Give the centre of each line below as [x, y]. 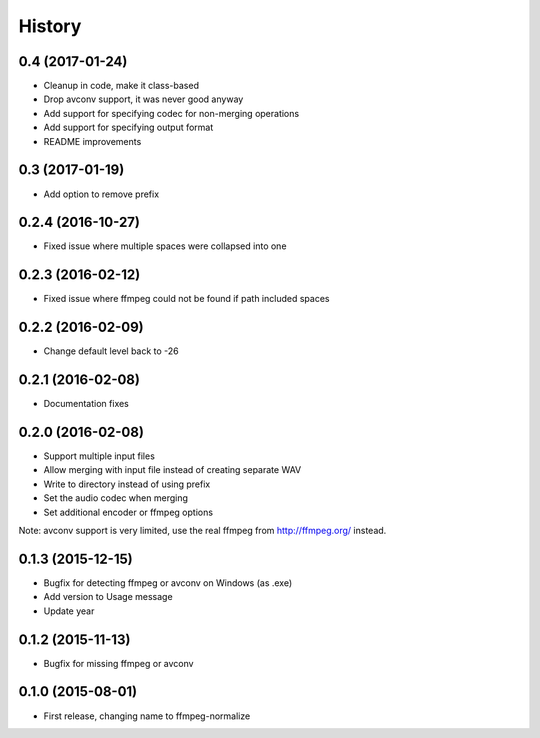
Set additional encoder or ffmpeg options [128, 512]
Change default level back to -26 [111, 351]
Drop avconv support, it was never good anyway [143, 99]
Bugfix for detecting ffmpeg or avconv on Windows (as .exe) [168, 582]
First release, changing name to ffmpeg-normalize [147, 716]
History [50, 26]
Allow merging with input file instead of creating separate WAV [172, 470]
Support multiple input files [99, 456]
